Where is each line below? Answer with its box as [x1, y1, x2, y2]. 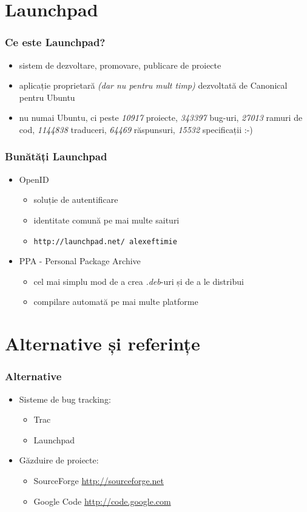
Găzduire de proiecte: [19, 454, 99, 466]
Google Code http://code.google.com [33, 494, 171, 507]
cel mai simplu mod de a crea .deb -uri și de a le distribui [33, 275, 244, 287]
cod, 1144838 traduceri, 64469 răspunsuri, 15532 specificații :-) [19, 123, 253, 135]
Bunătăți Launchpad [5, 149, 107, 164]
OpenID [19, 172, 49, 185]
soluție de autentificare [33, 193, 118, 206]
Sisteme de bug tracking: [19, 392, 111, 405]
